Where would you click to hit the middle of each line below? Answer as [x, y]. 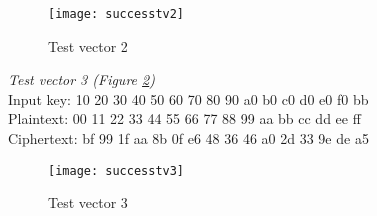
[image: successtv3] [116, 170]
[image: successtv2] [116, 14]
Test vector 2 [88, 45]
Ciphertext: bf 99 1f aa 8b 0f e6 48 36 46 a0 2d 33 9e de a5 [188, 138]
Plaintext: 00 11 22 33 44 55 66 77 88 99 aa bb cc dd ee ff [184, 118]
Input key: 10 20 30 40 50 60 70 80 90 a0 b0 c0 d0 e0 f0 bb [188, 98]
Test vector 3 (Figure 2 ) [81, 79]
